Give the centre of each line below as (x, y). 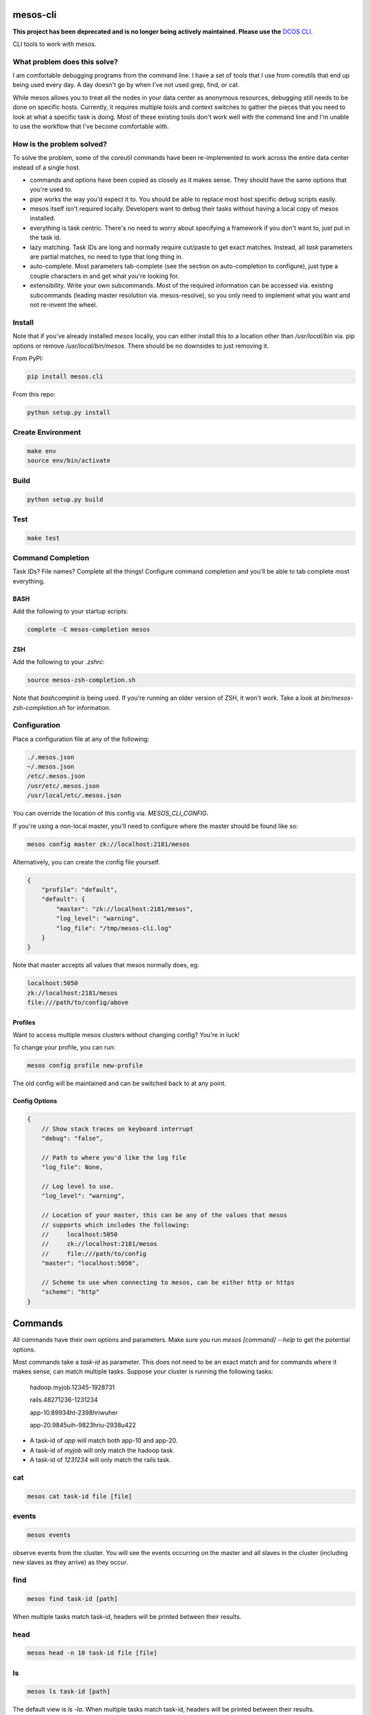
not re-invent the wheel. (64, 305)
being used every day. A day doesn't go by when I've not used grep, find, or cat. (126, 85)
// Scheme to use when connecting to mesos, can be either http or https (168, 1282)
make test (44, 538)
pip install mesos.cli (65, 376)
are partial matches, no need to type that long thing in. (107, 257)
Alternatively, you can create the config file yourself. (86, 862)
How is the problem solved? (60, 144)
